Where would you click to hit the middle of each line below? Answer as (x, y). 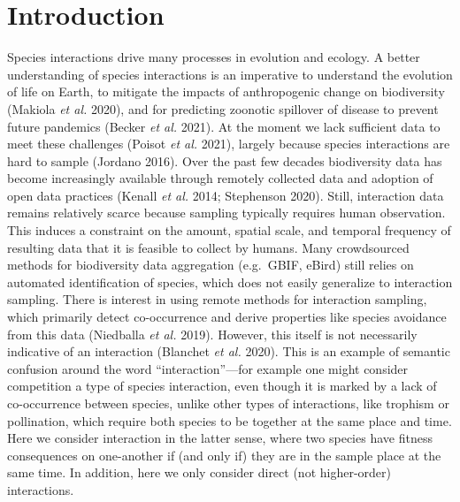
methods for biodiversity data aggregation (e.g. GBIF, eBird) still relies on (211, 265)
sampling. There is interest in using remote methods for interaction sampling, (217, 299)
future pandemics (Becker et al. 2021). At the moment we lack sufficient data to (224, 126)
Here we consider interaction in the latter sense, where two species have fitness (220, 438)
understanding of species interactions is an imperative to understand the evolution (230, 74)
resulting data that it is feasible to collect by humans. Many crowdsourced (208, 247)
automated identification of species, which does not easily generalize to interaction (230, 281)
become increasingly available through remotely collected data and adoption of (220, 178)
